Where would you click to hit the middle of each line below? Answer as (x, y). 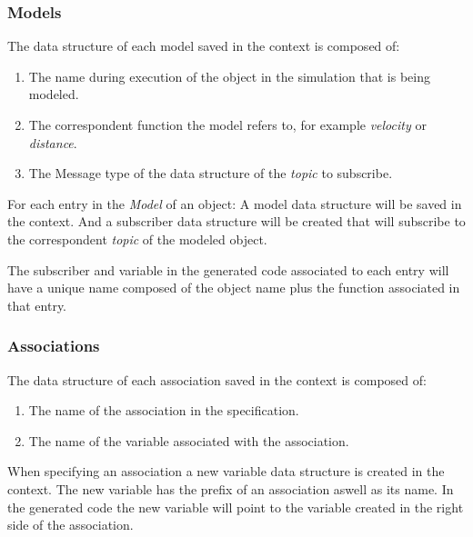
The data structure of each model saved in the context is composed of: (204, 46)
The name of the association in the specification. (164, 410)
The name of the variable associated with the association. (189, 440)
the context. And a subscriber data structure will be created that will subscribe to (236, 221)
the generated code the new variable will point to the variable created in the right (236, 507)
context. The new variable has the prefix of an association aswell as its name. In (231, 488)
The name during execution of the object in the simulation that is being (230, 76)
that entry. (37, 305)
